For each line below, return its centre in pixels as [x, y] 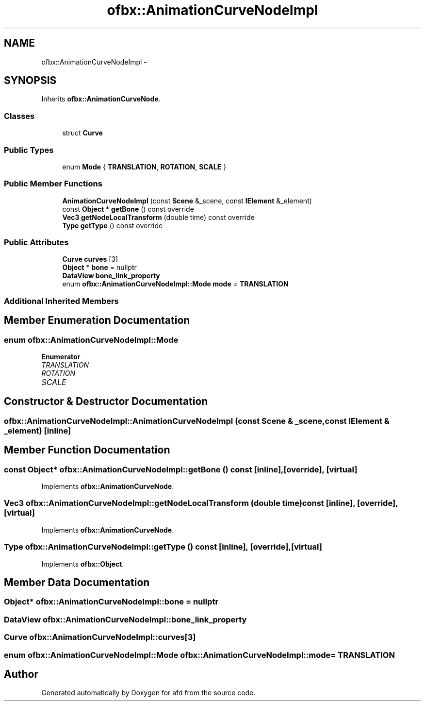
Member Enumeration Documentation [97, 320]
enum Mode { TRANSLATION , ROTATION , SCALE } [144, 167]
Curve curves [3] [90, 259]
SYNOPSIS [30, 81]
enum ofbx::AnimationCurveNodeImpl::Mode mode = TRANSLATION [175, 284]
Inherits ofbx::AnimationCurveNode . [101, 99]
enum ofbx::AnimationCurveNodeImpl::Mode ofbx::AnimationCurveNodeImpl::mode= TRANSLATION [199, 655]
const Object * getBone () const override [128, 209]
